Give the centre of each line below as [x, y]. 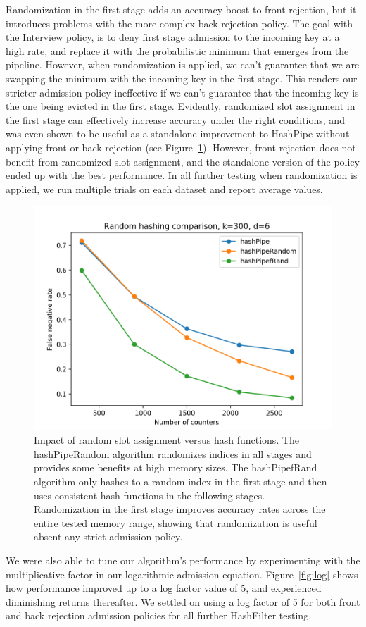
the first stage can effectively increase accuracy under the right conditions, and [175, 119]
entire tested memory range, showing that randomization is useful [176, 522]
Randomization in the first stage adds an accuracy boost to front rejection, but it [181, 9]
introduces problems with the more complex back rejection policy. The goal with [179, 23]
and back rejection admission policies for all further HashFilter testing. [159, 615]
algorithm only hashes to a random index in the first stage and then [181, 481]
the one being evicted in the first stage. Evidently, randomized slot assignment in [181, 106]
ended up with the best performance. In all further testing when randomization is [182, 175]
